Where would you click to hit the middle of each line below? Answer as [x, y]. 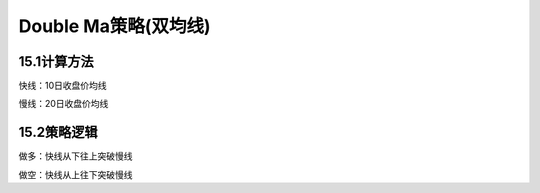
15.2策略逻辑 [58, 132]
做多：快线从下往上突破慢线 [75, 156]
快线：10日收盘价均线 [62, 86]
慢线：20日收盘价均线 [63, 104]
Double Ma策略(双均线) [114, 26]
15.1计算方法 [56, 61]
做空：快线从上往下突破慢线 [75, 174]
